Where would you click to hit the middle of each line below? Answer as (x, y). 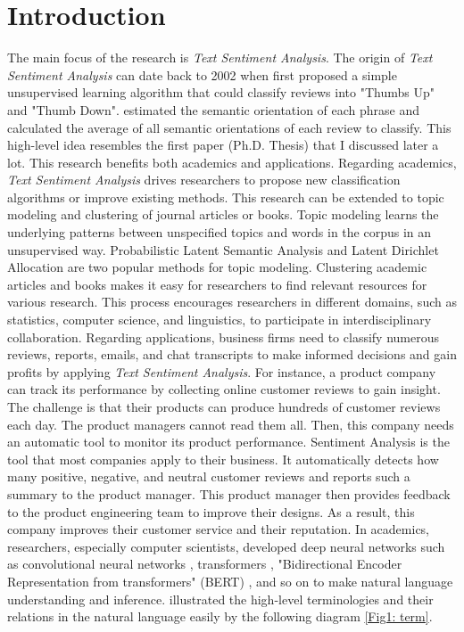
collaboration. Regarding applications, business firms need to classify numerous (223, 337)
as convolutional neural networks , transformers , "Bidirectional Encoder (205, 564)
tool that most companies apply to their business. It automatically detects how (223, 459)
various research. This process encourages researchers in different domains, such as (232, 302)
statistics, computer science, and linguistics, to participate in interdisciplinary (220, 320)
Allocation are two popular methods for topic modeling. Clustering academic (217, 267)
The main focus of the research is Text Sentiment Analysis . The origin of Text (220, 57)
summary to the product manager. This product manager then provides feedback (229, 493)
